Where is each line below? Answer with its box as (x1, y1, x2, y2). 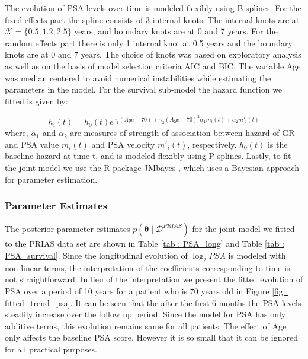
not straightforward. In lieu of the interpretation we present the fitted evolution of (5, 273, 303, 285)
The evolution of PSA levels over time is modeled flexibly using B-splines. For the (5, 2, 301, 14)
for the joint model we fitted (192, 223, 295, 235)
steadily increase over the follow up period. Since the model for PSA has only (5, 308, 286, 320)
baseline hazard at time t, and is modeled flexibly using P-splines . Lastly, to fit (5, 150, 291, 162)
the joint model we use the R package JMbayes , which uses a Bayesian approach (5, 161, 300, 174)
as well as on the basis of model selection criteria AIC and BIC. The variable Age (5, 59, 301, 72)
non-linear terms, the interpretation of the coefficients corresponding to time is (5, 261, 290, 274)
